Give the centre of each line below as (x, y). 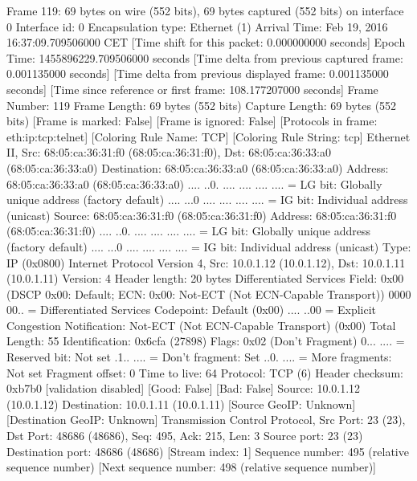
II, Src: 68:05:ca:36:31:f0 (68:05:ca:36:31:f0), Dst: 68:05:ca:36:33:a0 (169, 152)
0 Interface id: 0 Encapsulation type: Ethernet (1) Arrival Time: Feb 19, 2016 (197, 26)
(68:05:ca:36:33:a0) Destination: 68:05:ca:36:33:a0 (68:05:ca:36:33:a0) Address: (198, 167)
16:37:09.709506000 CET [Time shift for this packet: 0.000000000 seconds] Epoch (206, 42)
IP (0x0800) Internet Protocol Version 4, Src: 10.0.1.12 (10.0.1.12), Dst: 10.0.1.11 (206, 262)
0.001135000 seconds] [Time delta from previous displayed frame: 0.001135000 (198, 73)
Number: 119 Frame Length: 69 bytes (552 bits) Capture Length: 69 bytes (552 (202, 105)
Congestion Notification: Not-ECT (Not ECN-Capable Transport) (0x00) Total (201, 325)
